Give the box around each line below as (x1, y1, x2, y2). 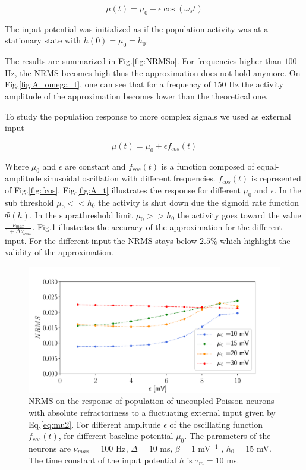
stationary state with (5, 34, 81, 46)
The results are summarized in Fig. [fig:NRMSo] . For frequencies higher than (5, 55, 282, 67)
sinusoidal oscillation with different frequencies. (44, 172, 216, 184)
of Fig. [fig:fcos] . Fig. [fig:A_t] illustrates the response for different (5, 183, 241, 196)
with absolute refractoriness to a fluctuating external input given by (29, 406, 276, 418)
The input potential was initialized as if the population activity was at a (5, 22, 269, 35)
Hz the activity (229, 78, 283, 90)
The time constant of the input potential (29, 453, 176, 466)
